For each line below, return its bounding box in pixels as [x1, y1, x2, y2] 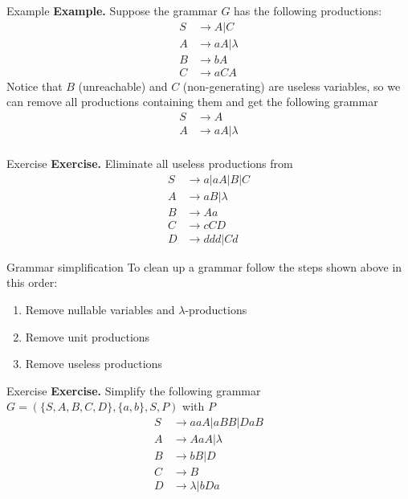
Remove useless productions [25, 355, 162, 372]
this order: [6, 274, 58, 291]
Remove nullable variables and [25, 301, 175, 317]
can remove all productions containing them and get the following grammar [6, 93, 378, 110]
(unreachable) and [78, 77, 168, 94]
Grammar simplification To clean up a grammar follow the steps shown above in [6, 258, 402, 275]
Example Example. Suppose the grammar [6, 2, 218, 18]
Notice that [6, 77, 63, 94]
